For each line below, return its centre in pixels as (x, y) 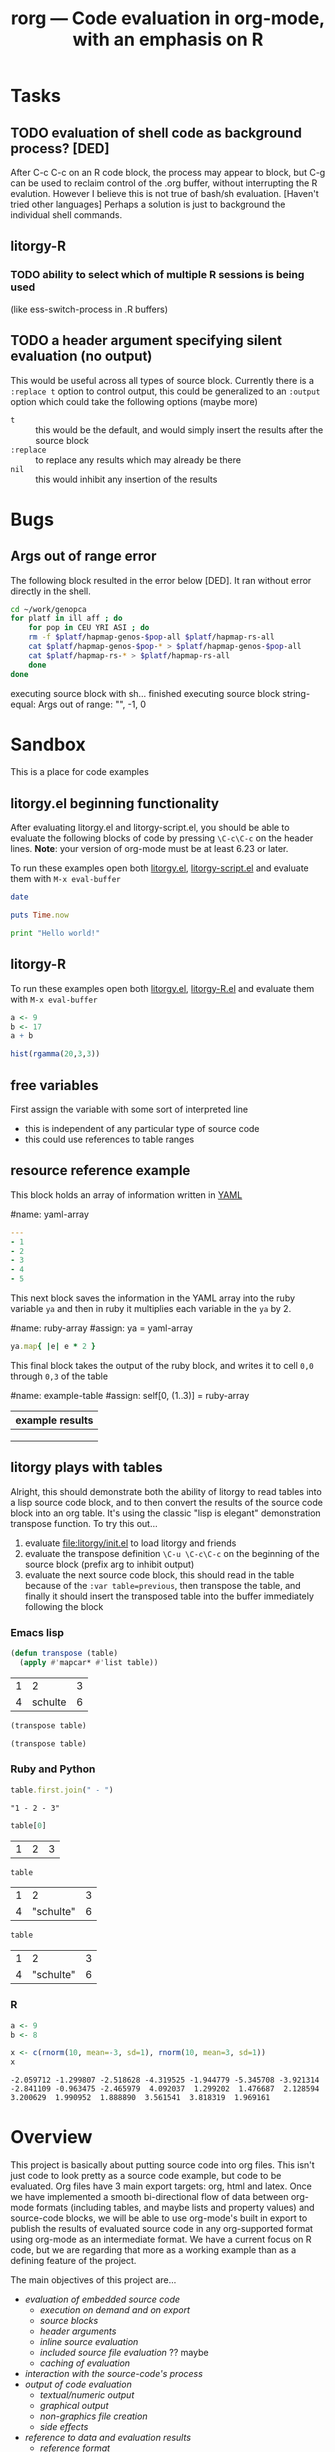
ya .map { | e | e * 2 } (53, 1347)
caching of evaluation (85, 2363)
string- (296, 693)
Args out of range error (83, 556)
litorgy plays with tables (86, 1467)
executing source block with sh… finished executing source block (145, 693)
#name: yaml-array (50, 1214)
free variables (54, 1085)
